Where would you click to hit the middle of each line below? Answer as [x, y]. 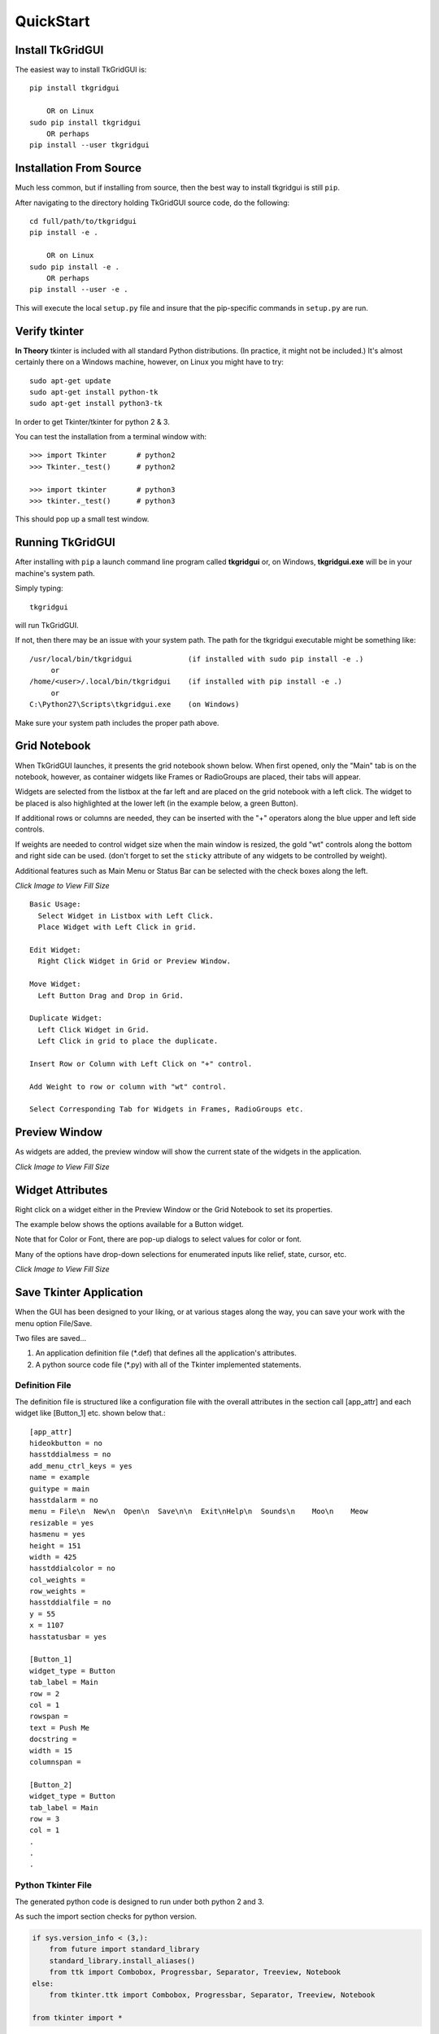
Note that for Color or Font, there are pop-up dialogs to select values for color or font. [159, 1239]
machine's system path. [55, 573]
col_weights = [57, 1580]
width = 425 [53, 1557]
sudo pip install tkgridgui [85, 122]
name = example [60, 1477]
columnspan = [55, 1762]
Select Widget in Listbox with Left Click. [126, 916]
